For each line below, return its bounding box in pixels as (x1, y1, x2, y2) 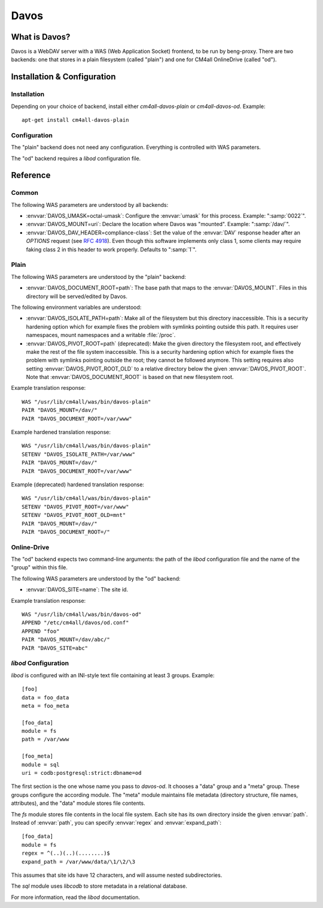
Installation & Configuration (11, 72, 116, 82)
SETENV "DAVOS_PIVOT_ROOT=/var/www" (22, 503, 129, 510)
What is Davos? (11, 32, 71, 42)
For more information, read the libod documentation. (11, 894, 141, 901)
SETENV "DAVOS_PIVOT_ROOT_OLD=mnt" (22, 512, 126, 519)
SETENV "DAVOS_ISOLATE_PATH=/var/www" (22, 450, 136, 458)
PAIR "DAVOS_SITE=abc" (22, 645, 89, 651)
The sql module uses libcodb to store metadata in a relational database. (11, 882, 188, 890)
